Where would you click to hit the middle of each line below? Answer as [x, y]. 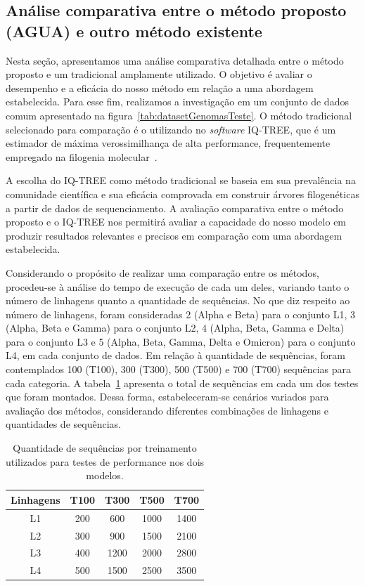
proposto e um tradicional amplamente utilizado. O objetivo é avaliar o [159, 74]
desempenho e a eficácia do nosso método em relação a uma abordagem [160, 87]
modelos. [105, 475]
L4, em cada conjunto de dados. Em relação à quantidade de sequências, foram [175, 355]
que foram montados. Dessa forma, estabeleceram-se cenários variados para [167, 397]
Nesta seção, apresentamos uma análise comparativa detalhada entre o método [175, 60]
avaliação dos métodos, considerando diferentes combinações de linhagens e [167, 410]
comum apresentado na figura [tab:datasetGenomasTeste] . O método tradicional [179, 115]
